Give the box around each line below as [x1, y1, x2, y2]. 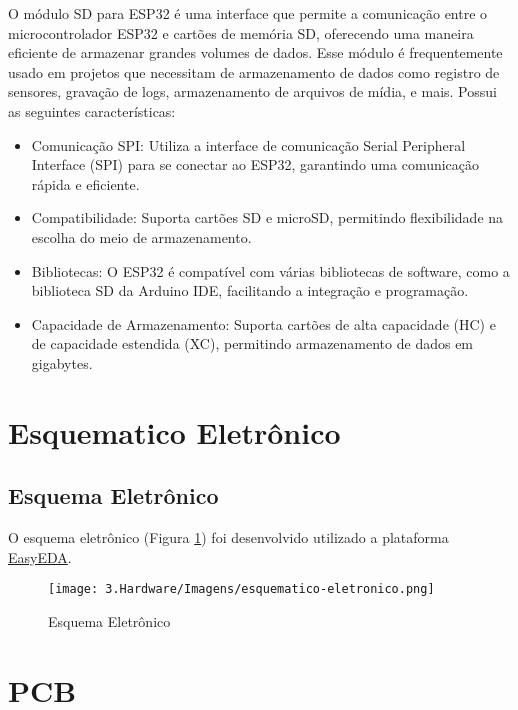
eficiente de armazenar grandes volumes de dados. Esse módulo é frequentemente [8, 42, 503, 63]
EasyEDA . [8, 546, 72, 567]
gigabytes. [31, 352, 93, 373]
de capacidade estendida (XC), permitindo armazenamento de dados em [31, 333, 474, 354]
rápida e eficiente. [31, 173, 140, 194]
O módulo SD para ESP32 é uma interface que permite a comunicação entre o [8, 3, 488, 23]
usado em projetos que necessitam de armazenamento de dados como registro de [8, 61, 500, 82]
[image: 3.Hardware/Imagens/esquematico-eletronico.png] [48, 582, 435, 597]
